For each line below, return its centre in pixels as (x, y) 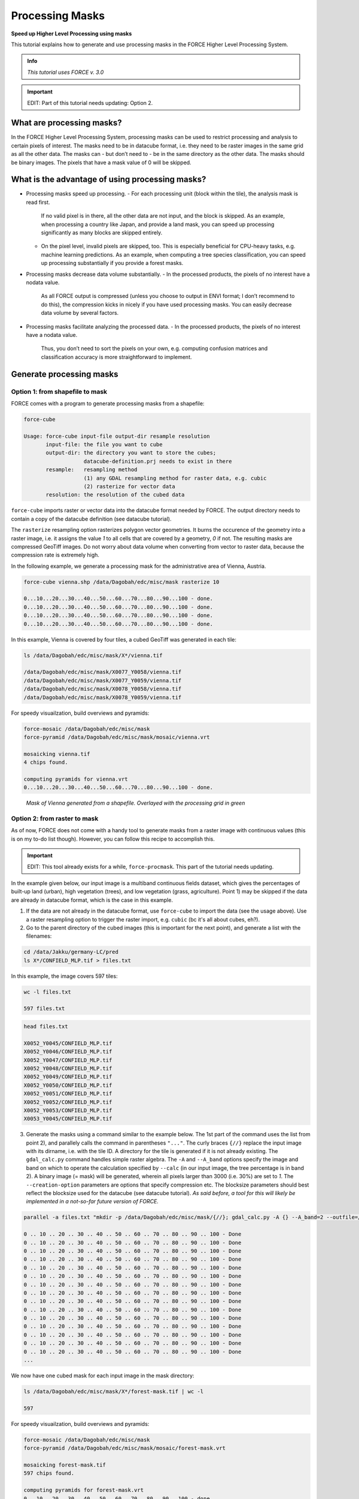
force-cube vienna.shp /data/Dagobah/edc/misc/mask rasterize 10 (121, 582)
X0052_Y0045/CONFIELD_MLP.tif (68, 1043)
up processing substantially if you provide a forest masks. (112, 263)
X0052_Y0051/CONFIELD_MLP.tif (68, 1094)
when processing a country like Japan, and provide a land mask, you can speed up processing (158, 224)
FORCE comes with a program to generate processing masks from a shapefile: (108, 403)
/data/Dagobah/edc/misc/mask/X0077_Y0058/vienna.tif (103, 672)
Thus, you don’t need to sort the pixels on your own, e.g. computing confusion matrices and (154, 348)
